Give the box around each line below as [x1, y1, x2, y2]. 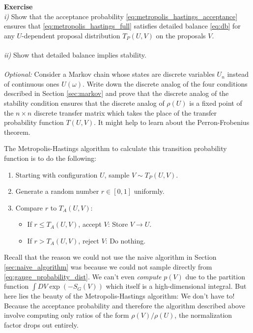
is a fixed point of [189, 97, 242, 108]
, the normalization [174, 310, 232, 320]
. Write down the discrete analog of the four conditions [82, 78, 248, 89]
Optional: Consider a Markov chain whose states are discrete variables [4, 69, 215, 79]
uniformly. [134, 186, 165, 196]
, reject [78, 235, 99, 245]
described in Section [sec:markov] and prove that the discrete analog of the [4, 88, 229, 98]
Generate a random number [15, 186, 99, 196]
